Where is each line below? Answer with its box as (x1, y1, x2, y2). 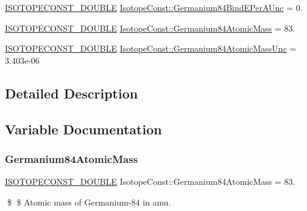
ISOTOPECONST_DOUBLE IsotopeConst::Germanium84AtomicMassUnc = (5, 42, 297, 55)
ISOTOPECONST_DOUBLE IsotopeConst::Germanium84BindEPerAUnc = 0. (5, 1, 303, 13)
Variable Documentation (5, 119, 162, 138)
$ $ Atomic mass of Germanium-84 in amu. (7, 195, 171, 208)
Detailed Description (5, 83, 138, 102)
